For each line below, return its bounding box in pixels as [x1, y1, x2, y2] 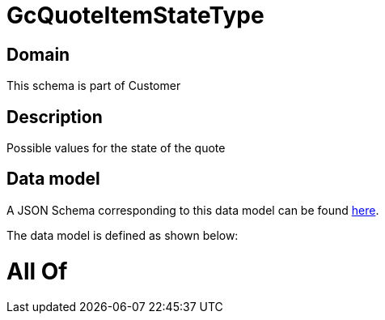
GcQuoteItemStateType [6, 2, 264, 29]
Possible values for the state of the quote [6, 141, 226, 156]
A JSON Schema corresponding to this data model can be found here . [6, 203, 379, 217]
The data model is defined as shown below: [6, 228, 239, 242]
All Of [6, 257, 68, 285]
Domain [6, 44, 70, 65]
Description [6, 106, 103, 127]
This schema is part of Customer [6, 79, 181, 93]
